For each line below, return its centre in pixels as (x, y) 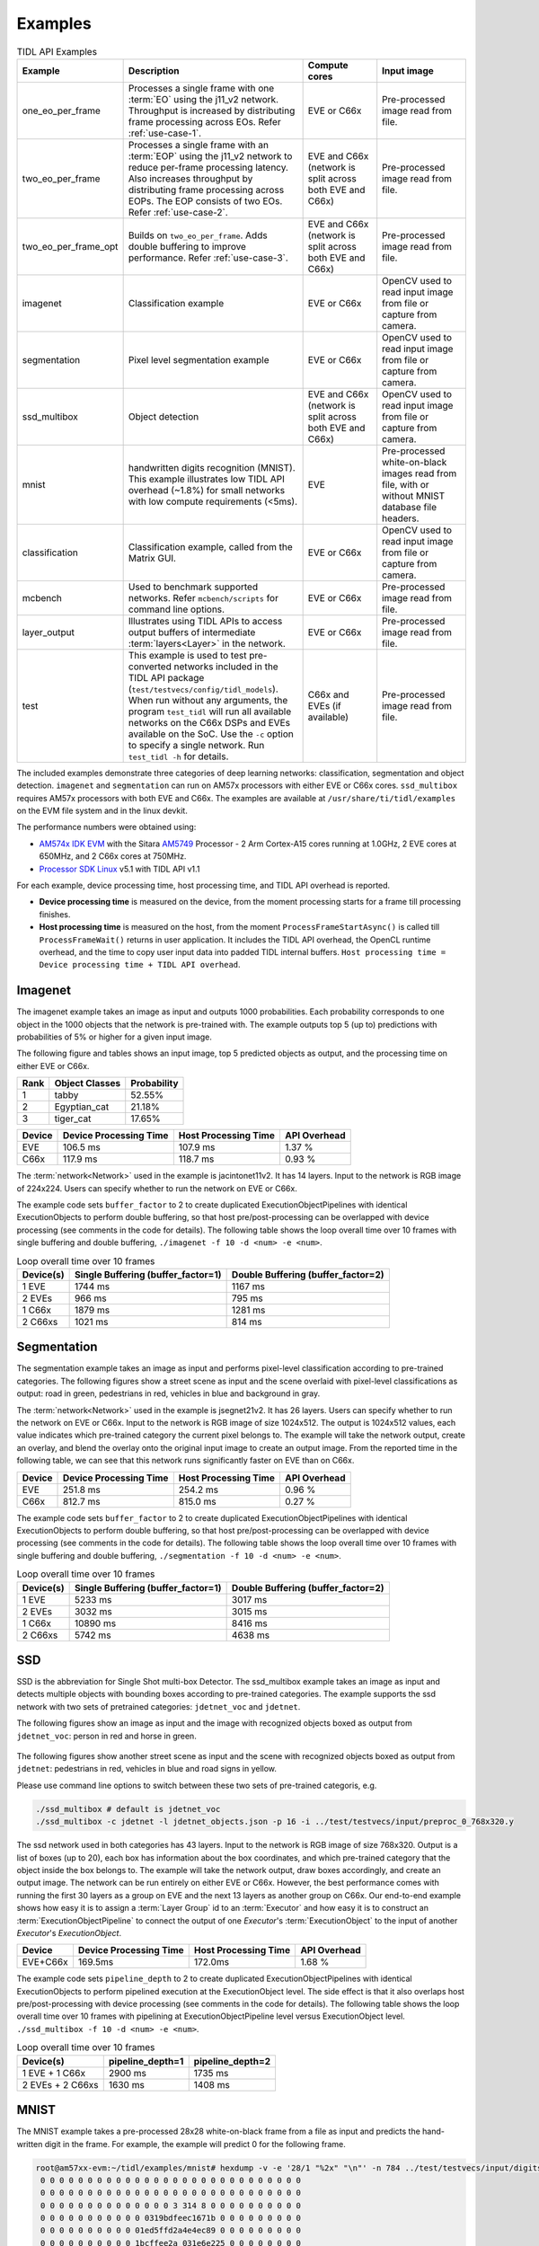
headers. (401, 518)
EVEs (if (324, 705)
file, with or (406, 484)
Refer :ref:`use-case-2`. (178, 212)
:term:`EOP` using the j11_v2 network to (210, 155)
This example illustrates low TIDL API (206, 479)
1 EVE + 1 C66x (53, 2073)
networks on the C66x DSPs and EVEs (209, 722)
